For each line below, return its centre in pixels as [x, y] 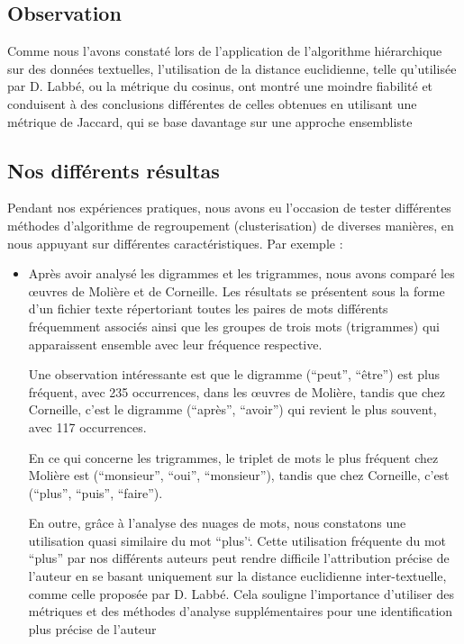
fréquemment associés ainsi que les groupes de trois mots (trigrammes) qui [234, 326]
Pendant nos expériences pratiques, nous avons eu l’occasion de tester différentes [229, 208]
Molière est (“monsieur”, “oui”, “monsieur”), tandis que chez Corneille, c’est [239, 475]
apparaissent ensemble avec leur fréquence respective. [175, 344]
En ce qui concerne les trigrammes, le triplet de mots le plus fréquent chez [233, 457]
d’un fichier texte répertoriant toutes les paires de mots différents [208, 308]
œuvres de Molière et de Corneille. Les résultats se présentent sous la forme [237, 290]
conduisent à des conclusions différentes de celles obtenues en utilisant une [212, 103]
